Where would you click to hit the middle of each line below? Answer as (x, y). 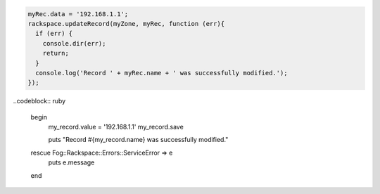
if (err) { (54, 34)
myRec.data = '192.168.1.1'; (78, 14)
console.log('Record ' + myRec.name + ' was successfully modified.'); (161, 73)
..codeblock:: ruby (39, 101)
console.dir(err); (74, 43)
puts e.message (71, 162)
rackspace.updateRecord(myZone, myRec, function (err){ (126, 24)
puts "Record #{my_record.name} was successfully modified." (138, 140)
